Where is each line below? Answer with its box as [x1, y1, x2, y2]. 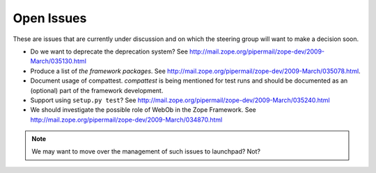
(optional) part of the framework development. [30, 86, 164, 94]
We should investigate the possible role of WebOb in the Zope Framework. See [30, 106, 257, 114]
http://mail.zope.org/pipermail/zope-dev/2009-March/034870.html [30, 115, 223, 124]
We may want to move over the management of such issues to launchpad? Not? [31, 147, 261, 156]
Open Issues [13, 10, 87, 26]
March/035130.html [30, 57, 87, 65]
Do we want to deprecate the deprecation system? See [30, 47, 188, 56]
